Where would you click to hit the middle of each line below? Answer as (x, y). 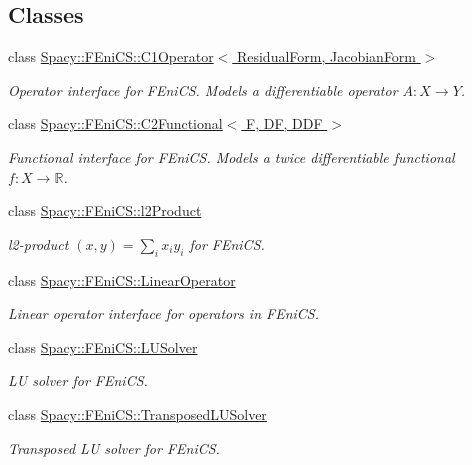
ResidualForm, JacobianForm (326, 56)
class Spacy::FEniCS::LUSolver (103, 346)
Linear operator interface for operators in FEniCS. (164, 313)
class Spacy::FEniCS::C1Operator (111, 56)
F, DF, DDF (284, 123)
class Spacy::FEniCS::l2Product (105, 210)
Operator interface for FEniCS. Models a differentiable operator (203, 89)
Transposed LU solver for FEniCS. (114, 447)
